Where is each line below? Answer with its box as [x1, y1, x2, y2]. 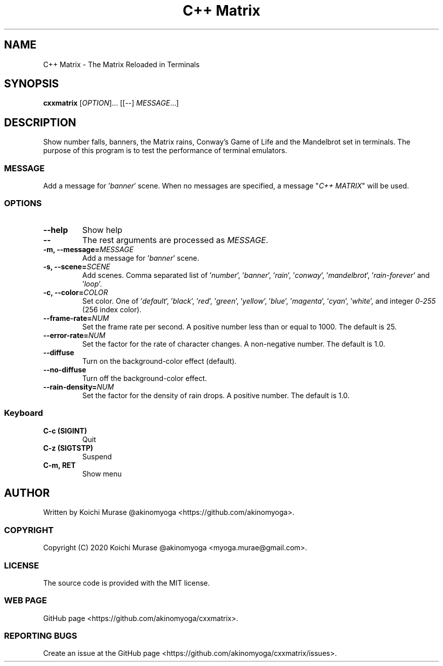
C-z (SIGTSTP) [43, 443, 94, 452]
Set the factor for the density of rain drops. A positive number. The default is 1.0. [82, 391, 350, 400]
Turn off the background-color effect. [82, 373, 207, 383]
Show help [82, 224, 122, 235]
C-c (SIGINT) [43, 426, 87, 435]
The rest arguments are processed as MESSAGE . [82, 234, 269, 245]
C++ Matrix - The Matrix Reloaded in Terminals [43, 60, 200, 69]
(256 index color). [82, 305, 142, 314]
